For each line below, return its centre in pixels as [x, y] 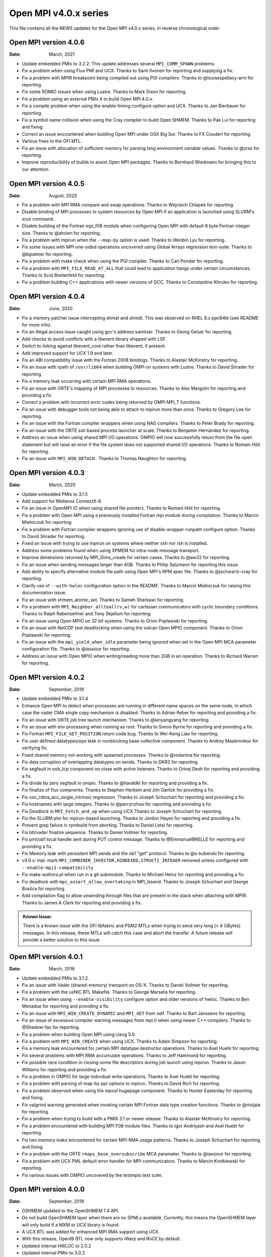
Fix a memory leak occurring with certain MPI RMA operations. [87, 381]
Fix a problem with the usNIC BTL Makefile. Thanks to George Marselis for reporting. [109, 992]
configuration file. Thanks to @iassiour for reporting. [76, 649]
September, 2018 [66, 1201]
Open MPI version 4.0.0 [47, 1189]
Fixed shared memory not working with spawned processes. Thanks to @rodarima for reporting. [121, 755]
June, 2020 [61, 309]
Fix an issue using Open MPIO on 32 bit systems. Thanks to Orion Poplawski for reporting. [115, 620]
